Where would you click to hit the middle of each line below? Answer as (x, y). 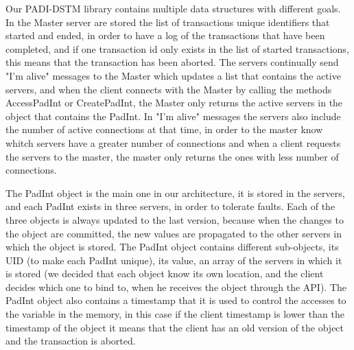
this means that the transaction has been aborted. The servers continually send (172, 62)
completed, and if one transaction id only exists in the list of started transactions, (177, 48)
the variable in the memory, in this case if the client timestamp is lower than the (175, 314)
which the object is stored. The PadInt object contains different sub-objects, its (172, 247)
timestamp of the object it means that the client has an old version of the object (175, 327)
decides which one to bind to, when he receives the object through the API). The (176, 287)
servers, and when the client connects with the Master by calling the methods (169, 89)
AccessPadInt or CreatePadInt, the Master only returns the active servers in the (174, 103)
